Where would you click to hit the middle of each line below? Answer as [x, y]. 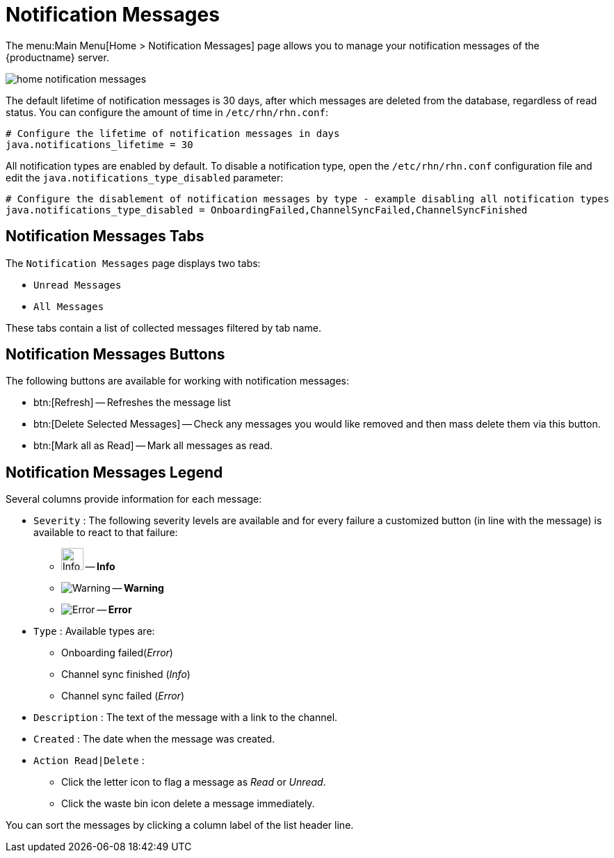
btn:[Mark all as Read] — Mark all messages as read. [153, 446]
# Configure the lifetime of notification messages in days [173, 133]
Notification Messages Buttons [115, 355]
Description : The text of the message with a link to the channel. [186, 718]
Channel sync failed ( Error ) [123, 696]
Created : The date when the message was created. [154, 739]
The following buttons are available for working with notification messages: [178, 381]
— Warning [138, 588]
